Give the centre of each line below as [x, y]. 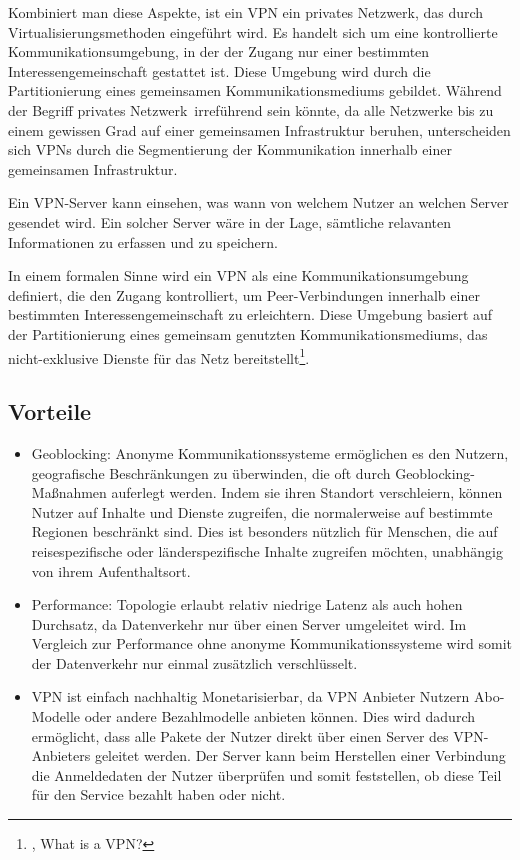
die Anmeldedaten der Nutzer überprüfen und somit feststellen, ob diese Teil [266, 774]
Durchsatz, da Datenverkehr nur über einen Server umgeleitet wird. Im [249, 623]
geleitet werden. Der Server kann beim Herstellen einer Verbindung [300, 755]
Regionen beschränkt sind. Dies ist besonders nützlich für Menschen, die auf [264, 531]
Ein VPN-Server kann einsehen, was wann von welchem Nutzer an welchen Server [258, 202]
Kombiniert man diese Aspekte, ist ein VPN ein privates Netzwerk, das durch [246, 12]
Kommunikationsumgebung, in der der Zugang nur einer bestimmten [219, 51]
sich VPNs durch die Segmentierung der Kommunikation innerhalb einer [230, 149]
